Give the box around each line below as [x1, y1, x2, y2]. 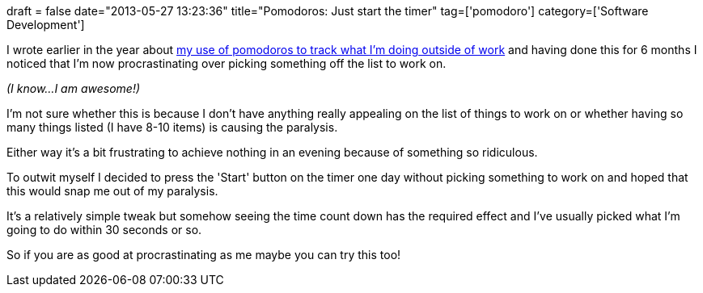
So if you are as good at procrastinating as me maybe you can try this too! [6, 248, 401, 262]
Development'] [6, 18, 85, 31]
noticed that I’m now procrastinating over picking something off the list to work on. [6, 57, 447, 70]
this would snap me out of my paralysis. [6, 184, 218, 198]
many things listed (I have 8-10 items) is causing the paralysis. [6, 120, 338, 134]
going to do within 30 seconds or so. [6, 223, 202, 236]
